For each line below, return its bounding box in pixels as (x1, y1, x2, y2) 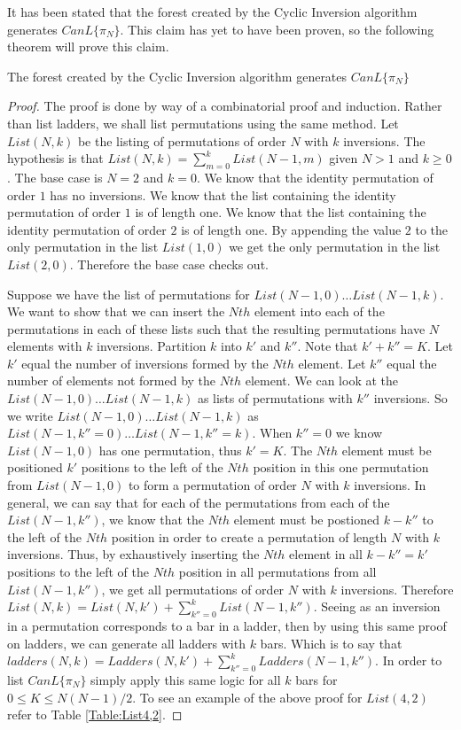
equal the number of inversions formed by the (21, 353, 269, 372)
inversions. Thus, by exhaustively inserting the (7, 545, 260, 563)
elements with (7, 337, 82, 355)
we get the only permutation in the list (229, 237, 441, 256)
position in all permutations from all (178, 563, 377, 581)
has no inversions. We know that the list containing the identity (50, 185, 396, 204)
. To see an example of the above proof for (132, 687, 363, 706)
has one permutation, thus (98, 440, 242, 459)
